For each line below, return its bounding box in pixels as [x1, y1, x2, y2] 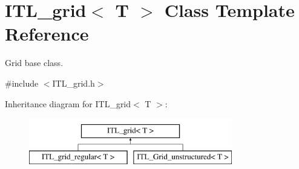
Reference [5, 21, 89, 46]
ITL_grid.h [52, 76, 95, 89]
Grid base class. [5, 56, 64, 69]
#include [5, 76, 39, 89]
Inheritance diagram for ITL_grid [5, 97, 131, 110]
